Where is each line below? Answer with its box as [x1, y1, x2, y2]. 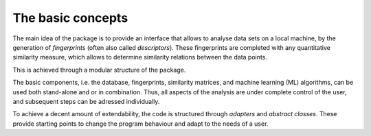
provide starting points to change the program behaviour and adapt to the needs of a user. [12, 120, 269, 128]
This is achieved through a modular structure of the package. [12, 66, 186, 74]
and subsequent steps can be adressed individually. [12, 97, 160, 105]
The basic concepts [12, 10, 128, 25]
